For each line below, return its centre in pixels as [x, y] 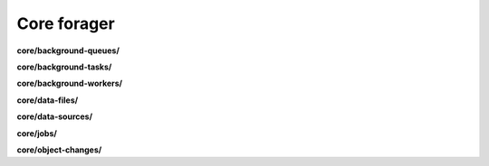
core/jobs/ [37, 133]
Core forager [66, 23]
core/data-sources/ [55, 116]
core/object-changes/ [59, 150]
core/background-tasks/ [64, 67]
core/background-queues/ [68, 51]
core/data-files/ [48, 100]
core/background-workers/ [70, 83]
